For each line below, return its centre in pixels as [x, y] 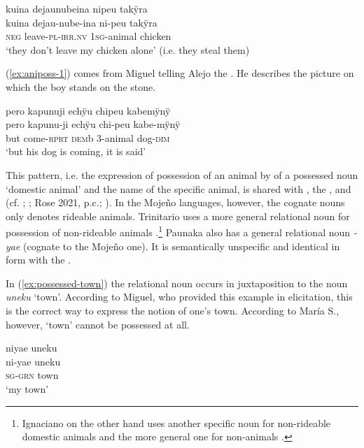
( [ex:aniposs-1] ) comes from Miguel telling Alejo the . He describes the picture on [180, 73]
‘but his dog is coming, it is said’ [76, 151]
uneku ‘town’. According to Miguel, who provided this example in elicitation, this [179, 297]
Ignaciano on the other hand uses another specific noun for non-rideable [176, 422]
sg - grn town [32, 375]
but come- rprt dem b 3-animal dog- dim [88, 137]
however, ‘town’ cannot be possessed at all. [98, 324]
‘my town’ [27, 388]
